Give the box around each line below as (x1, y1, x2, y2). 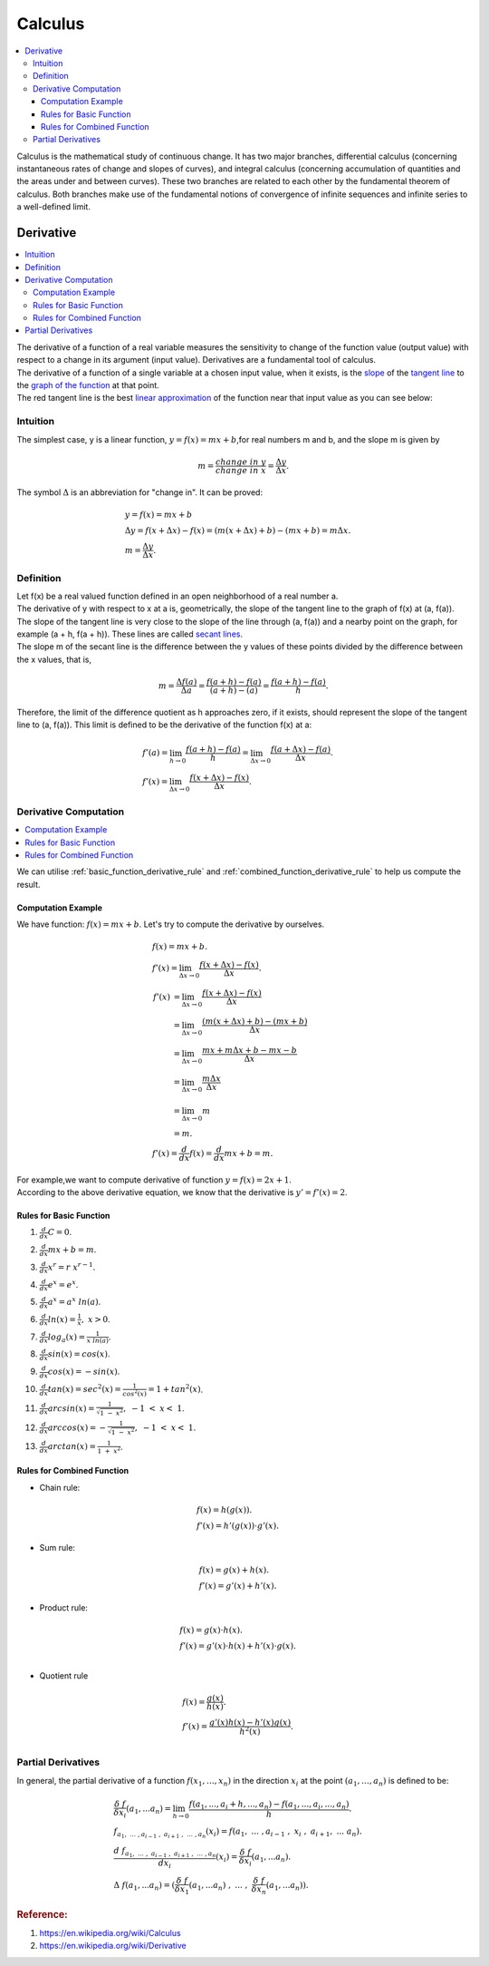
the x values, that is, (16, 654, 92, 665)
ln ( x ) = (47, 1314, 76, 1324)
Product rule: (39, 1601, 88, 1613)
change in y (215, 456, 266, 467)
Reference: (16, 1908, 68, 1921)
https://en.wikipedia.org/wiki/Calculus (39, 1928, 181, 1939)
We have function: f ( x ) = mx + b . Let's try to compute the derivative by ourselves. (16, 919, 325, 929)
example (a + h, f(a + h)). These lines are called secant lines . (16, 628, 244, 639)
